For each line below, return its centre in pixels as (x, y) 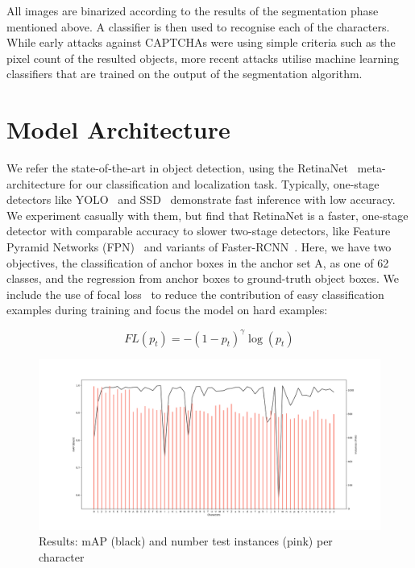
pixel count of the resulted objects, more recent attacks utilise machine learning (203, 58)
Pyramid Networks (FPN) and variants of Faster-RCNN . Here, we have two (199, 247)
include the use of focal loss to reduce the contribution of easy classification (195, 294)
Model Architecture (118, 129)
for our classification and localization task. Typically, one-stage (224, 183)
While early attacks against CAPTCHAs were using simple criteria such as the (201, 42)
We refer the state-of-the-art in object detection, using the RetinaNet (177, 168)
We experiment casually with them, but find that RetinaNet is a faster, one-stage (207, 215)
